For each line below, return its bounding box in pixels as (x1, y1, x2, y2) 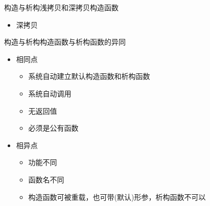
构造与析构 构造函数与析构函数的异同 (4, 36, 126, 47)
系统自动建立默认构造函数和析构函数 (28, 71, 150, 81)
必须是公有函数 (28, 122, 79, 133)
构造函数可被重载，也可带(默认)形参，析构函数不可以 (28, 191, 206, 202)
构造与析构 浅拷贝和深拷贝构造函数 (4, 2, 119, 12)
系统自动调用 (28, 88, 72, 98)
